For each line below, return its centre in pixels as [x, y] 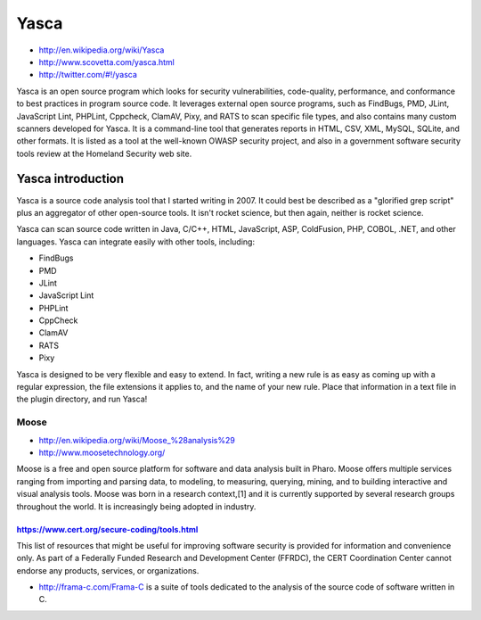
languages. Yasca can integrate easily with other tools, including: [136, 242]
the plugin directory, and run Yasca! [82, 399]
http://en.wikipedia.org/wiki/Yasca [102, 50]
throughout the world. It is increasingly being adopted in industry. [136, 506]
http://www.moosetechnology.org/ [102, 452]
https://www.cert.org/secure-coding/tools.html [107, 529]
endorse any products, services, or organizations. [108, 570]
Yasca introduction [70, 179]
